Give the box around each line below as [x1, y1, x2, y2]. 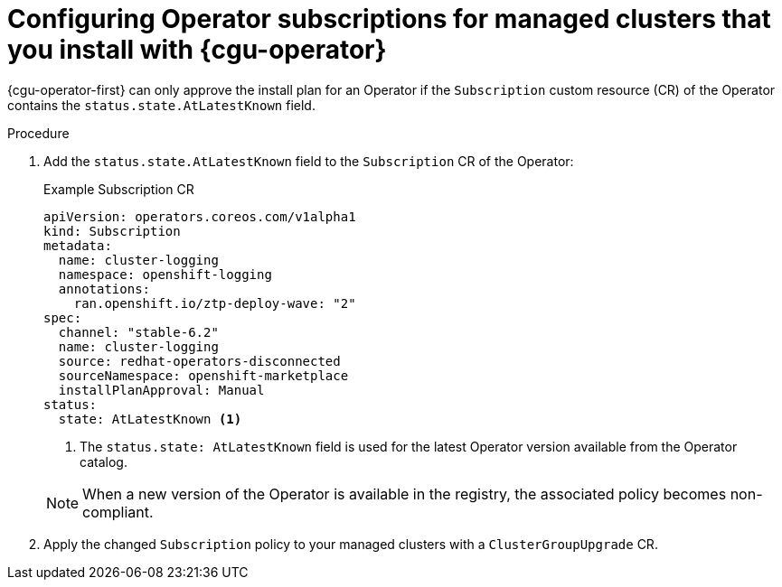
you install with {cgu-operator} [7, 34, 387, 65]
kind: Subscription [43, 223, 181, 238]
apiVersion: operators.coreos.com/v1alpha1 [43, 209, 356, 224]
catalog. [80, 453, 127, 470]
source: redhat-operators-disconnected [58, 353, 341, 368]
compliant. [82, 502, 154, 521]
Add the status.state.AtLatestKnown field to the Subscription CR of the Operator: [43, 153, 574, 169]
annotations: [58, 281, 151, 296]
